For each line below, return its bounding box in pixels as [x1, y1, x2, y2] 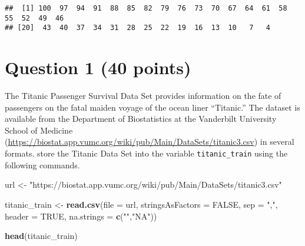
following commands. [5, 158, 80, 171]
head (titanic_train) [5, 230, 78, 242]
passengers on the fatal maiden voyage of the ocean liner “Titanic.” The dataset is [5, 101, 300, 113]
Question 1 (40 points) [5, 55, 191, 79]
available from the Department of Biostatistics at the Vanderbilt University [5, 112, 277, 125]
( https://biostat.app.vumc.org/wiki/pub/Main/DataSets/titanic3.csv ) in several [5, 135, 294, 148]
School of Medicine [5, 124, 73, 136]
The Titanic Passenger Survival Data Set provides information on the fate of [5, 89, 281, 102]
